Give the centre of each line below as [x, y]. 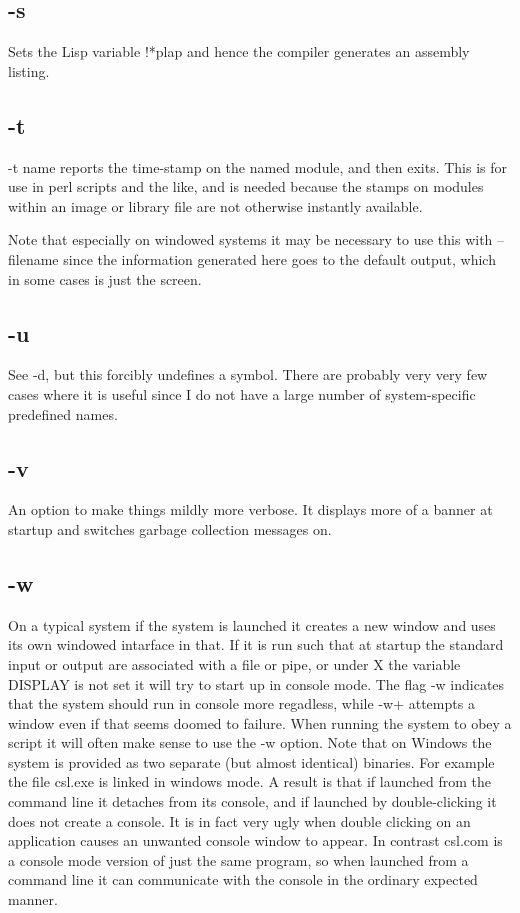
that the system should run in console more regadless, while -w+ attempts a [241, 703]
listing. [29, 70]
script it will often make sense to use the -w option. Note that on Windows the [250, 742]
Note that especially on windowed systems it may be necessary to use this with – [256, 239]
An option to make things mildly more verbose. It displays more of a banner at [250, 509]
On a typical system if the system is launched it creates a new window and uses [252, 624]
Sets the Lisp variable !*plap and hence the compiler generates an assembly [239, 51]
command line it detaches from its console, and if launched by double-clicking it [252, 801]
